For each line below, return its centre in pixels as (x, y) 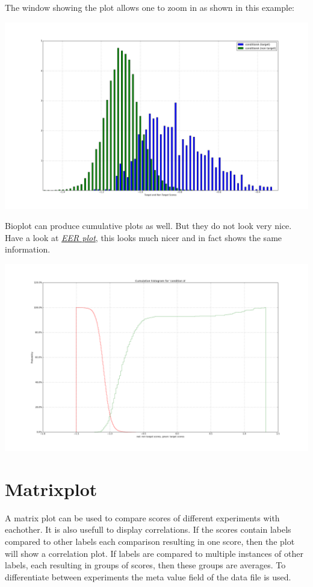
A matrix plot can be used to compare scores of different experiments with (142, 517)
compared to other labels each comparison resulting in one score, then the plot (150, 541)
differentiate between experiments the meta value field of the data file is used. (148, 576)
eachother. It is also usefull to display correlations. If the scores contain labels (148, 529)
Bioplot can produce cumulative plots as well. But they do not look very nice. (148, 226)
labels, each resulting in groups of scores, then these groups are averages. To (145, 565)
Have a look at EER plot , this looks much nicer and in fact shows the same (144, 237)
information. (28, 249)
